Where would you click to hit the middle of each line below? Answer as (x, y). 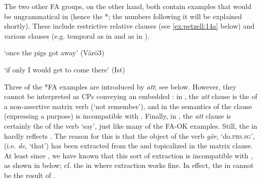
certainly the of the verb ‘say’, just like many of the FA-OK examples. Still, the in (131, 125)
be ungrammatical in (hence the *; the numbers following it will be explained (123, 16)
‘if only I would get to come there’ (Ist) (65, 69)
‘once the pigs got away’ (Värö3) (54, 53)
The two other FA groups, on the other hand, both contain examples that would (128, 6)
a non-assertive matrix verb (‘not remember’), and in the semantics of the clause (128, 106)
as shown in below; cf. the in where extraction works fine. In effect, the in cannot (129, 165)
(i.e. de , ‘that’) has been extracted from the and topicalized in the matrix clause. (128, 146)
